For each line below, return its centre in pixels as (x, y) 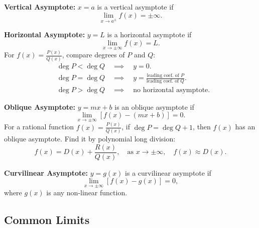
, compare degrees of (93, 55)
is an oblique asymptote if (154, 106)
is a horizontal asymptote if (149, 34)
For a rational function (39, 127)
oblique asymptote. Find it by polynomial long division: (90, 138)
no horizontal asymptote (171, 90)
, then (202, 127)
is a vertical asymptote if (135, 7)
